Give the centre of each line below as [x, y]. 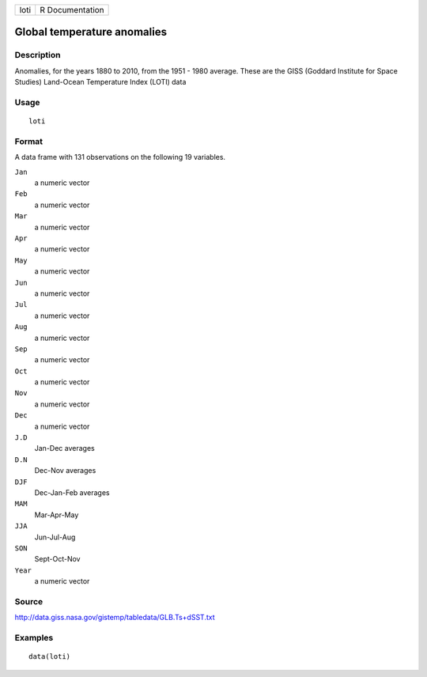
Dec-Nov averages [65, 471]
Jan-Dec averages [64, 448]
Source [29, 601]
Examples [34, 638]
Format [29, 141]
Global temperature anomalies [91, 32]
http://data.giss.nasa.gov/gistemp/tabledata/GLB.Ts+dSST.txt [115, 618]
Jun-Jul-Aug [55, 537]
